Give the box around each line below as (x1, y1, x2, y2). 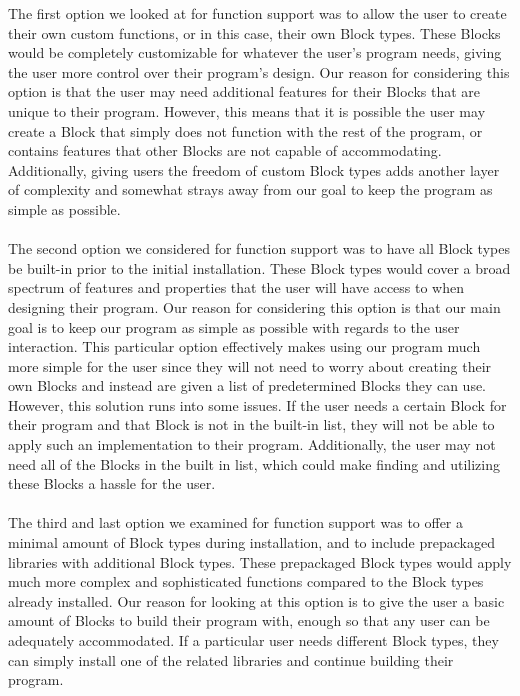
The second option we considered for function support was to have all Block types (8, 238, 510, 259)
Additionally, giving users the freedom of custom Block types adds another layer (8, 159, 500, 180)
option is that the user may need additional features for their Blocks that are (8, 81, 481, 102)
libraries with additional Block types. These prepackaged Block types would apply (8, 551, 512, 572)
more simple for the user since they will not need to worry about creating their (8, 355, 492, 376)
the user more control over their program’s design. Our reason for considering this (8, 61, 510, 82)
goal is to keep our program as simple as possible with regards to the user (8, 316, 460, 337)
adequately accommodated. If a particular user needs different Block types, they (8, 630, 499, 650)
